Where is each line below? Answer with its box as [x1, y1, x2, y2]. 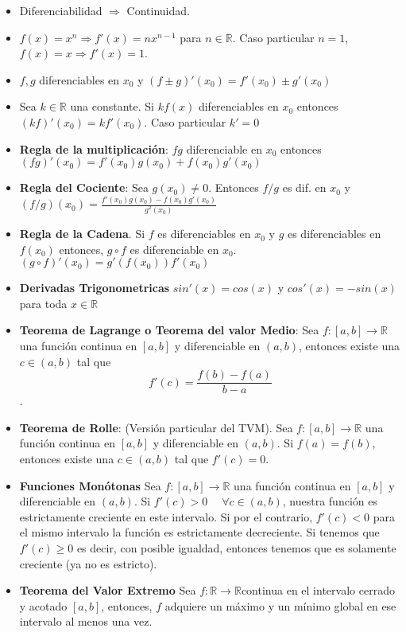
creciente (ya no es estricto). [19, 555, 157, 572]
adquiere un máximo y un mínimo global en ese [164, 597, 396, 614]
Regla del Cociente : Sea [19, 179, 149, 196]
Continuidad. [126, 2, 190, 18]
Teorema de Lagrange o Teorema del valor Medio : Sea [19, 322, 319, 338]
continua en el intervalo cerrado [241, 582, 395, 599]
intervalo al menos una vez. [19, 613, 153, 630]
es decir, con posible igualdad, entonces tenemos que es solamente [76, 540, 396, 556]
